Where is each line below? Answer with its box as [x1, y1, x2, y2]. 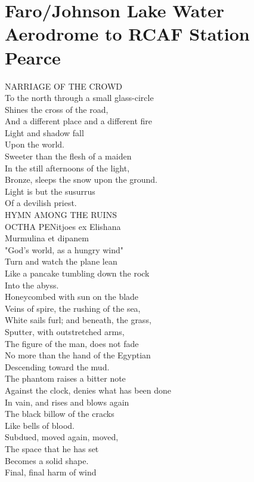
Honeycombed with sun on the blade [5, 290, 139, 303]
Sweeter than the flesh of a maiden [5, 150, 132, 162]
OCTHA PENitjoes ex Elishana [5, 220, 121, 232]
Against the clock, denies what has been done [5, 383, 172, 396]
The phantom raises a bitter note [5, 372, 126, 385]
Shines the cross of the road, [5, 103, 109, 115]
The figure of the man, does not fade [5, 337, 139, 349]
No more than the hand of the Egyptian [5, 349, 151, 361]
